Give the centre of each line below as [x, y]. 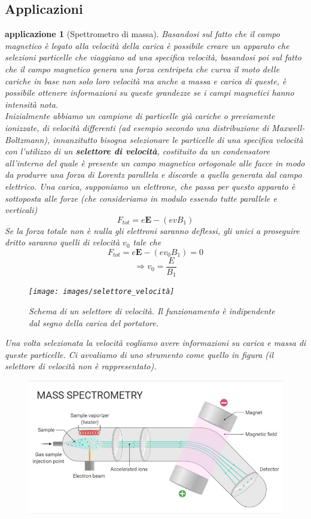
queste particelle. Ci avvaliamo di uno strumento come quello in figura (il [139, 354]
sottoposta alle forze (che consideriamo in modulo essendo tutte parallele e [141, 198]
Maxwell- [288, 127]
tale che [147, 242]
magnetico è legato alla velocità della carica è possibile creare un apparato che [147, 45]
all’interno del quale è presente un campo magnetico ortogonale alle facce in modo [155, 163]
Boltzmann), [28, 139]
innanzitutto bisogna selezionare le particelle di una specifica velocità [178, 139]
